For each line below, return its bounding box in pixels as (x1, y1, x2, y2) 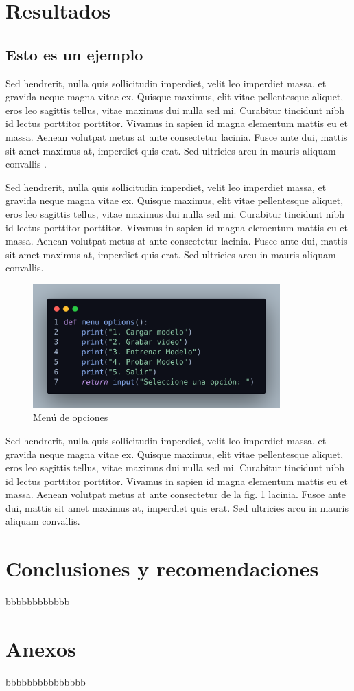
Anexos (5, 634, 76, 662)
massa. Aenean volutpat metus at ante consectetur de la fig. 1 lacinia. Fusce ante (5, 487, 346, 501)
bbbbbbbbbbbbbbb (5, 674, 86, 688)
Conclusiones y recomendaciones (5, 554, 319, 582)
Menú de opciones (33, 410, 108, 424)
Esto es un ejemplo (5, 43, 143, 65)
